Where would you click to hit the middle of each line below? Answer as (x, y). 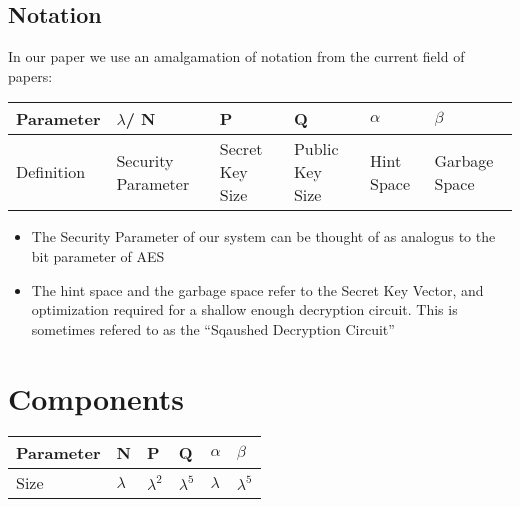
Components (96, 397)
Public (316, 149)
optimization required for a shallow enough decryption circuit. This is (244, 309)
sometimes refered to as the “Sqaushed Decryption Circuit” (213, 328)
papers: (30, 75)
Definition (51, 172)
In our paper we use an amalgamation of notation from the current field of (236, 56)
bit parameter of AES (98, 255)
